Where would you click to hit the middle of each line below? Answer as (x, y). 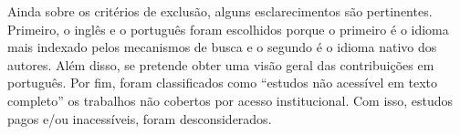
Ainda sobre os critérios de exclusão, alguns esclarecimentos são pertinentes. (220, 11)
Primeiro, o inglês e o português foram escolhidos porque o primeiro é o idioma (228, 29)
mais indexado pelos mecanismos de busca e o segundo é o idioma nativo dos (222, 47)
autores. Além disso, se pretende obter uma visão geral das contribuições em (221, 64)
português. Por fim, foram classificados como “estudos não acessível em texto (223, 83)
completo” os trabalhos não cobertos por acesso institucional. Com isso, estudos (230, 100)
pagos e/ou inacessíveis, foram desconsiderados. (140, 118)
